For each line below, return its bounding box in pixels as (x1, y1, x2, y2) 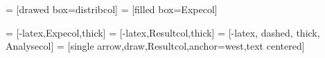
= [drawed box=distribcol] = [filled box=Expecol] (6, 2, 218, 16)
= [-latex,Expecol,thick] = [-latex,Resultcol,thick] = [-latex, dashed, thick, (6, 25, 320, 39)
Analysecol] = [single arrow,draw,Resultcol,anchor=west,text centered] (6, 39, 305, 53)
